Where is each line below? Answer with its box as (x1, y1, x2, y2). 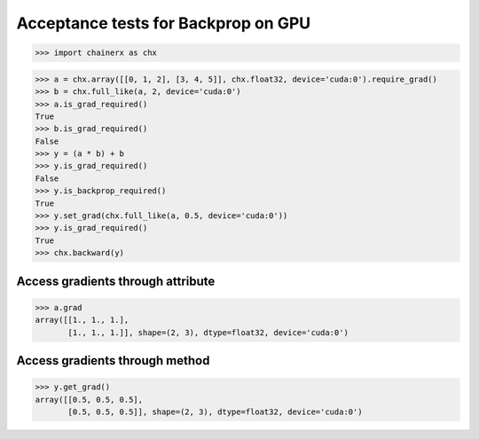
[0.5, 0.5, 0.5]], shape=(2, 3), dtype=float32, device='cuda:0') (67, 406, 363, 417)
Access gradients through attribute (16, 273, 216, 288)
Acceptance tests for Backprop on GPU (16, 13, 311, 33)
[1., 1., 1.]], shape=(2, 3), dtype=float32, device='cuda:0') (67, 327, 349, 337)
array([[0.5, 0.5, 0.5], (35, 395, 144, 404)
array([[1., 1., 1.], (35, 315, 130, 325)
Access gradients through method (16, 353, 210, 368)
